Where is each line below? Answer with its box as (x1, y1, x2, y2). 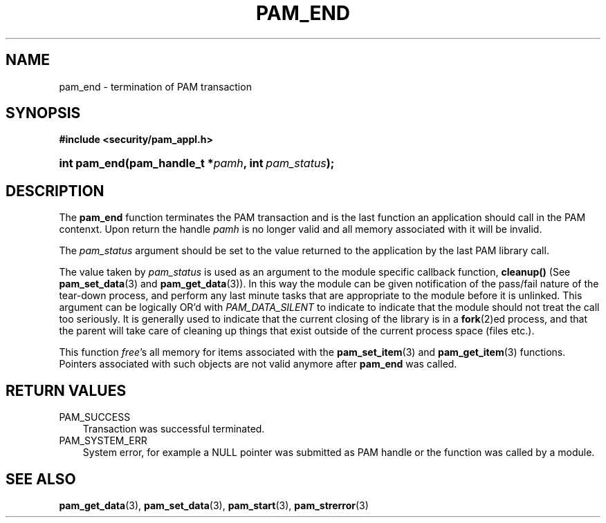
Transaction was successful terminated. (82, 423, 265, 435)
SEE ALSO (6, 470, 76, 488)
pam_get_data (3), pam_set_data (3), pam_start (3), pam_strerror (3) (59, 499, 369, 511)
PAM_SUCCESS (59, 411, 131, 424)
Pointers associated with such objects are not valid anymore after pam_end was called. (59, 358, 457, 370)
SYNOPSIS (6, 104, 81, 122)
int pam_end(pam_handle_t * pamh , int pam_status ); (59, 156, 335, 171)
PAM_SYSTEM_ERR (59, 435, 147, 447)
